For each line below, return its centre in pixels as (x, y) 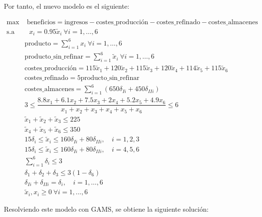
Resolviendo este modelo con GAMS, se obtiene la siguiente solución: (106, 209)
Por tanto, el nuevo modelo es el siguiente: (67, 6)
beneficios (41, 22)
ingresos (76, 22)
